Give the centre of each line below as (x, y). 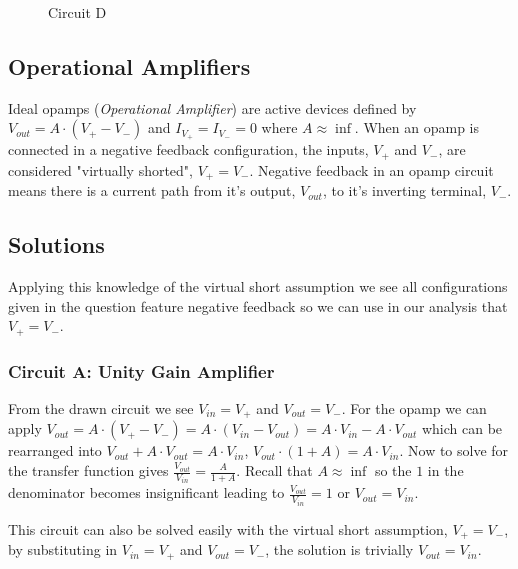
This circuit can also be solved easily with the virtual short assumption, (228, 528)
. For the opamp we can (414, 407)
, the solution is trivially (339, 549)
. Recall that (274, 470)
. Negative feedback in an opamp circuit (371, 169)
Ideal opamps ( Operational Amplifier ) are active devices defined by (212, 107)
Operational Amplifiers (129, 65)
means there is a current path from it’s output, (152, 190)
